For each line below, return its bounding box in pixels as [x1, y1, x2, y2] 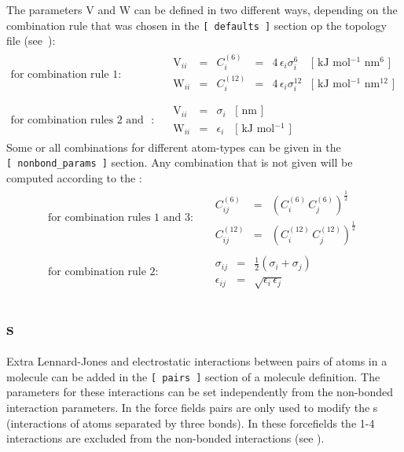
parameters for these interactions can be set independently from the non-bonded [6, 384, 394, 400]
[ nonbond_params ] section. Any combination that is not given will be [6, 154, 353, 171]
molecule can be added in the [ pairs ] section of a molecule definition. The [6, 368, 380, 384]
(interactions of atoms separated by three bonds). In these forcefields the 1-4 [6, 414, 375, 431]
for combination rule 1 [10, 68, 119, 80]
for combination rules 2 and [10, 114, 144, 126]
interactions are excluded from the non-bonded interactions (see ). [6, 430, 325, 446]
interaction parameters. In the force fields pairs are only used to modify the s [6, 399, 378, 415]
